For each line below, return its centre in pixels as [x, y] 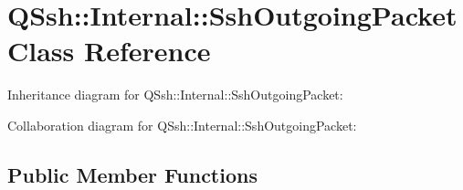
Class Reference [109, 51]
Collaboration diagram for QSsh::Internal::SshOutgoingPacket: [182, 125]
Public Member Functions [132, 174]
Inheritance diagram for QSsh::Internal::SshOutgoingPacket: [175, 95]
